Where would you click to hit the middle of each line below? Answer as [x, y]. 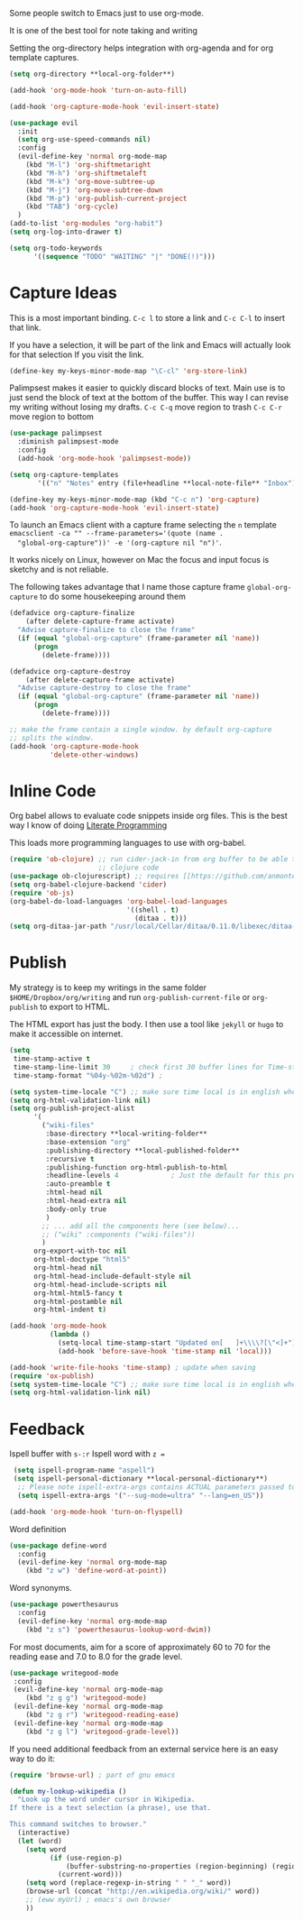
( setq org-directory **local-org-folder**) [92, 74]
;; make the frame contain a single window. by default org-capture [141, 730]
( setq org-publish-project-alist [72, 1108]
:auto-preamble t [78, 1184]
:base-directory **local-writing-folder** [126, 1134]
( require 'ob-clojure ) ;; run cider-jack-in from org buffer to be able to [155, 859]
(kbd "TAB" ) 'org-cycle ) [72, 207]
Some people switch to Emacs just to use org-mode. [107, 13]
